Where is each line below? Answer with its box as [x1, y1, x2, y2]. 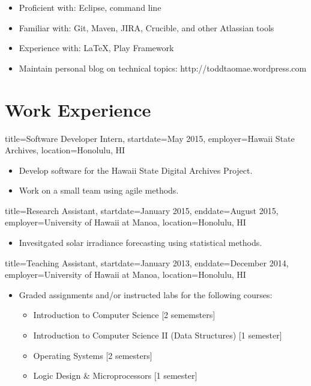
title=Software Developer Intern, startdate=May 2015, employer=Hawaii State [5, 132, 295, 144]
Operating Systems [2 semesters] [33, 349, 152, 361]
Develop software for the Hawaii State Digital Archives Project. [19, 164, 253, 176]
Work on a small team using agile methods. [19, 184, 179, 197]
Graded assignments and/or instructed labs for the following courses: [19, 288, 273, 301]
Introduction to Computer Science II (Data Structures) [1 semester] [33, 329, 282, 342]
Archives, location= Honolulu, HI [5, 144, 125, 156]
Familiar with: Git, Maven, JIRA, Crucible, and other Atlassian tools [19, 21, 274, 34]
